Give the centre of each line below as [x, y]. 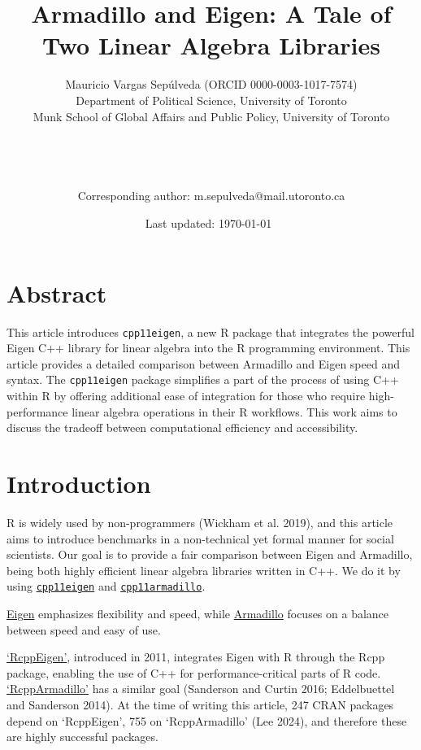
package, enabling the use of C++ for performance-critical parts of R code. [194, 672]
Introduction [79, 484]
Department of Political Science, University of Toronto [211, 100]
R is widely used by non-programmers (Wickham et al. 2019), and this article [200, 522]
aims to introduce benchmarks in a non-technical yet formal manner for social [200, 538]
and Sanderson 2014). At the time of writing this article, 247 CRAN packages [200, 704]
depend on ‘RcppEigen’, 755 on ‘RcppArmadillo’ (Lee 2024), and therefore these [207, 720]
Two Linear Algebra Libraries [211, 45]
